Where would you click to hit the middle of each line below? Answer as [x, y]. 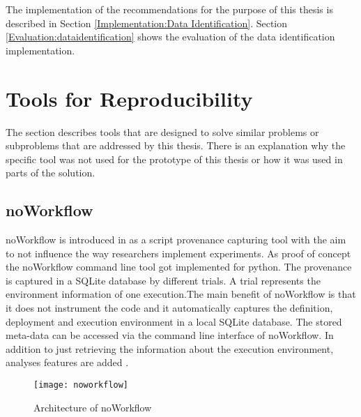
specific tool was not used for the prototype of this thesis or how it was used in [174, 159]
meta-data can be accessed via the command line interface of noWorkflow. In [170, 335]
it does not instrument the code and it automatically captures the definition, [169, 308]
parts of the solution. [51, 173]
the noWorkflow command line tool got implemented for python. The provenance [179, 267]
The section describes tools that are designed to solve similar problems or [162, 131]
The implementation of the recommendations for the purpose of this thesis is [169, 9]
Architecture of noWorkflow [93, 407]
